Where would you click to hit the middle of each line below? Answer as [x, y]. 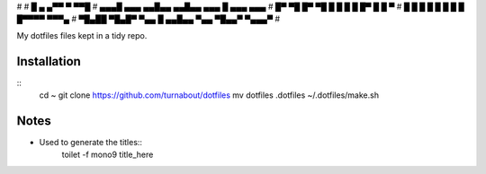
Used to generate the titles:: [91, 142]
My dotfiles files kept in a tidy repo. [82, 35]
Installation [49, 61]
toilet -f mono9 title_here [108, 155]
